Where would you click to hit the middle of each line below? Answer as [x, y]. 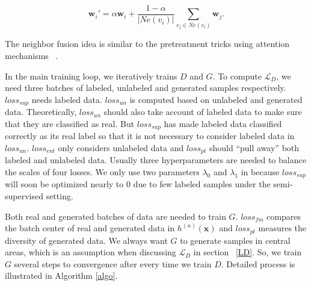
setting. [60, 195]
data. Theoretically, [41, 112]
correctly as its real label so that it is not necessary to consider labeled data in [150, 136]
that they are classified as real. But [70, 123]
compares [284, 216]
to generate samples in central [235, 240]
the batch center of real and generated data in [90, 228]
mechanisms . [32, 55]
